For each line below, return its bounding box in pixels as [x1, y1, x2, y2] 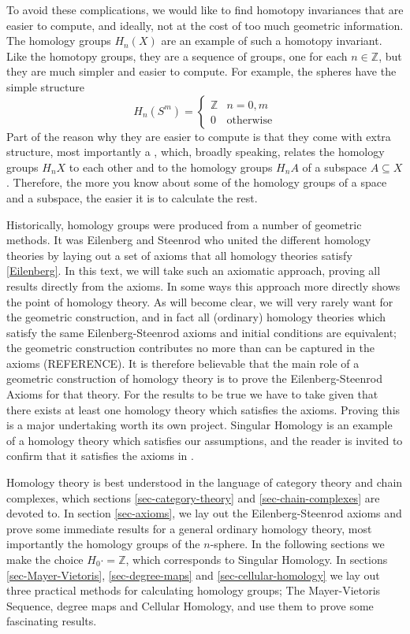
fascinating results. [6, 613, 97, 629]
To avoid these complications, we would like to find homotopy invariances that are [6, 2, 404, 17]
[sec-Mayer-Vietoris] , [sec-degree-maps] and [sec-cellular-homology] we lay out [6, 566, 380, 583]
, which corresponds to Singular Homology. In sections [125, 551, 388, 567]
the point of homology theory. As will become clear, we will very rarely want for [6, 293, 393, 310]
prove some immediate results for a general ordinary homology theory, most [6, 520, 372, 536]
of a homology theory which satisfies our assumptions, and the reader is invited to [6, 432, 403, 448]
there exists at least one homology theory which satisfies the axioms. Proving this [6, 401, 401, 417]
